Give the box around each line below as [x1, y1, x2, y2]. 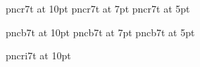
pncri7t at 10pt [6, 48, 71, 63]
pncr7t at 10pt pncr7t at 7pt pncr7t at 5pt [6, 1, 190, 15]
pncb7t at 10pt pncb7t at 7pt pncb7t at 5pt [6, 24, 195, 39]
